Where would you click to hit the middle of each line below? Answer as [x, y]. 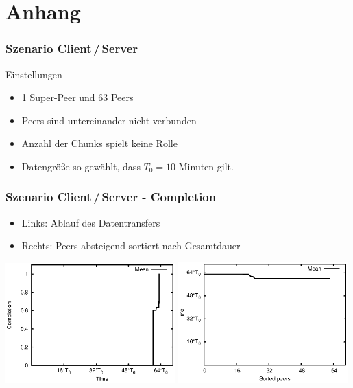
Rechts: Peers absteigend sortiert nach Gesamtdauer [131, 246]
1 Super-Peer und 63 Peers [77, 97]
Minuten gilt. [206, 166]
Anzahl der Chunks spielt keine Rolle [99, 143]
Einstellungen [34, 74]
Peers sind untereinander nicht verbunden [109, 120]
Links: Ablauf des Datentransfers [91, 222]
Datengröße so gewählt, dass [81, 166]
